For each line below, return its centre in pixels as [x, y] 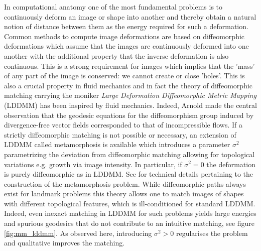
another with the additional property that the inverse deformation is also [116, 55]
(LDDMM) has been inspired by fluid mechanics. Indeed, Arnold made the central [130, 105]
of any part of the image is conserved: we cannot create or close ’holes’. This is [124, 76]
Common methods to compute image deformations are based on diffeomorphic [124, 36]
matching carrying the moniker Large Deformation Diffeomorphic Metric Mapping [130, 95]
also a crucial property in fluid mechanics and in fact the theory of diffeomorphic [128, 85]
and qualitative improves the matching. [64, 243]
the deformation [231, 164]
